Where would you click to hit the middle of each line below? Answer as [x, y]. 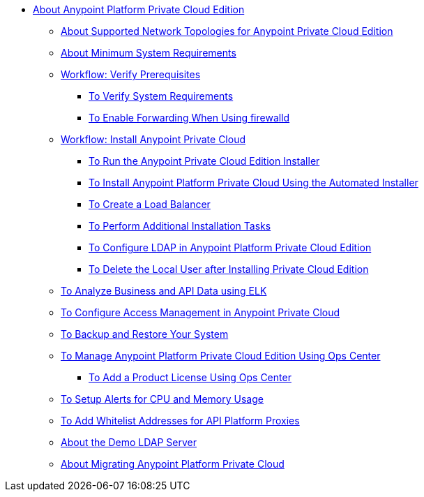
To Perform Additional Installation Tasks [180, 226]
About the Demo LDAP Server [129, 442]
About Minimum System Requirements [149, 53]
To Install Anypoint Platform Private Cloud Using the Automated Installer [253, 183]
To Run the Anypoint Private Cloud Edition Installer [204, 161]
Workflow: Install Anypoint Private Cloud [153, 139]
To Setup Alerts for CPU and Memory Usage [162, 399]
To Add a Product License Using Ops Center [190, 377]
